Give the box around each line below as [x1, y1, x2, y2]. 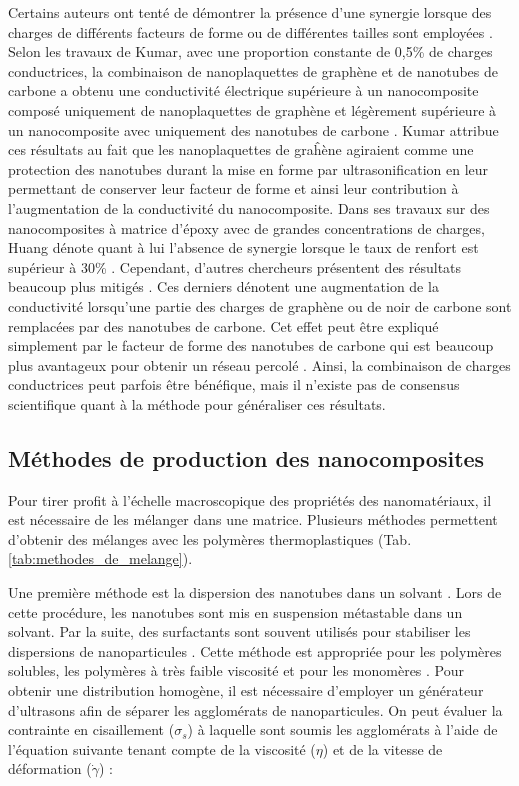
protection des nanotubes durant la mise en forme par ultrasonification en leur [8, 158, 489, 179]
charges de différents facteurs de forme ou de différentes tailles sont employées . [8, 21, 493, 42]
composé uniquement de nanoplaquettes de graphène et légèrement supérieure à [8, 99, 497, 120]
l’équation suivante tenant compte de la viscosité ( [8, 738, 316, 759]
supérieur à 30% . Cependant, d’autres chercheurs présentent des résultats [8, 256, 462, 277]
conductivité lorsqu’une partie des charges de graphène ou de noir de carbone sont [8, 295, 512, 316]
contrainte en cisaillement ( [8, 719, 175, 740]
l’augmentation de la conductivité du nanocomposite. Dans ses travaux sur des [8, 197, 490, 218]
